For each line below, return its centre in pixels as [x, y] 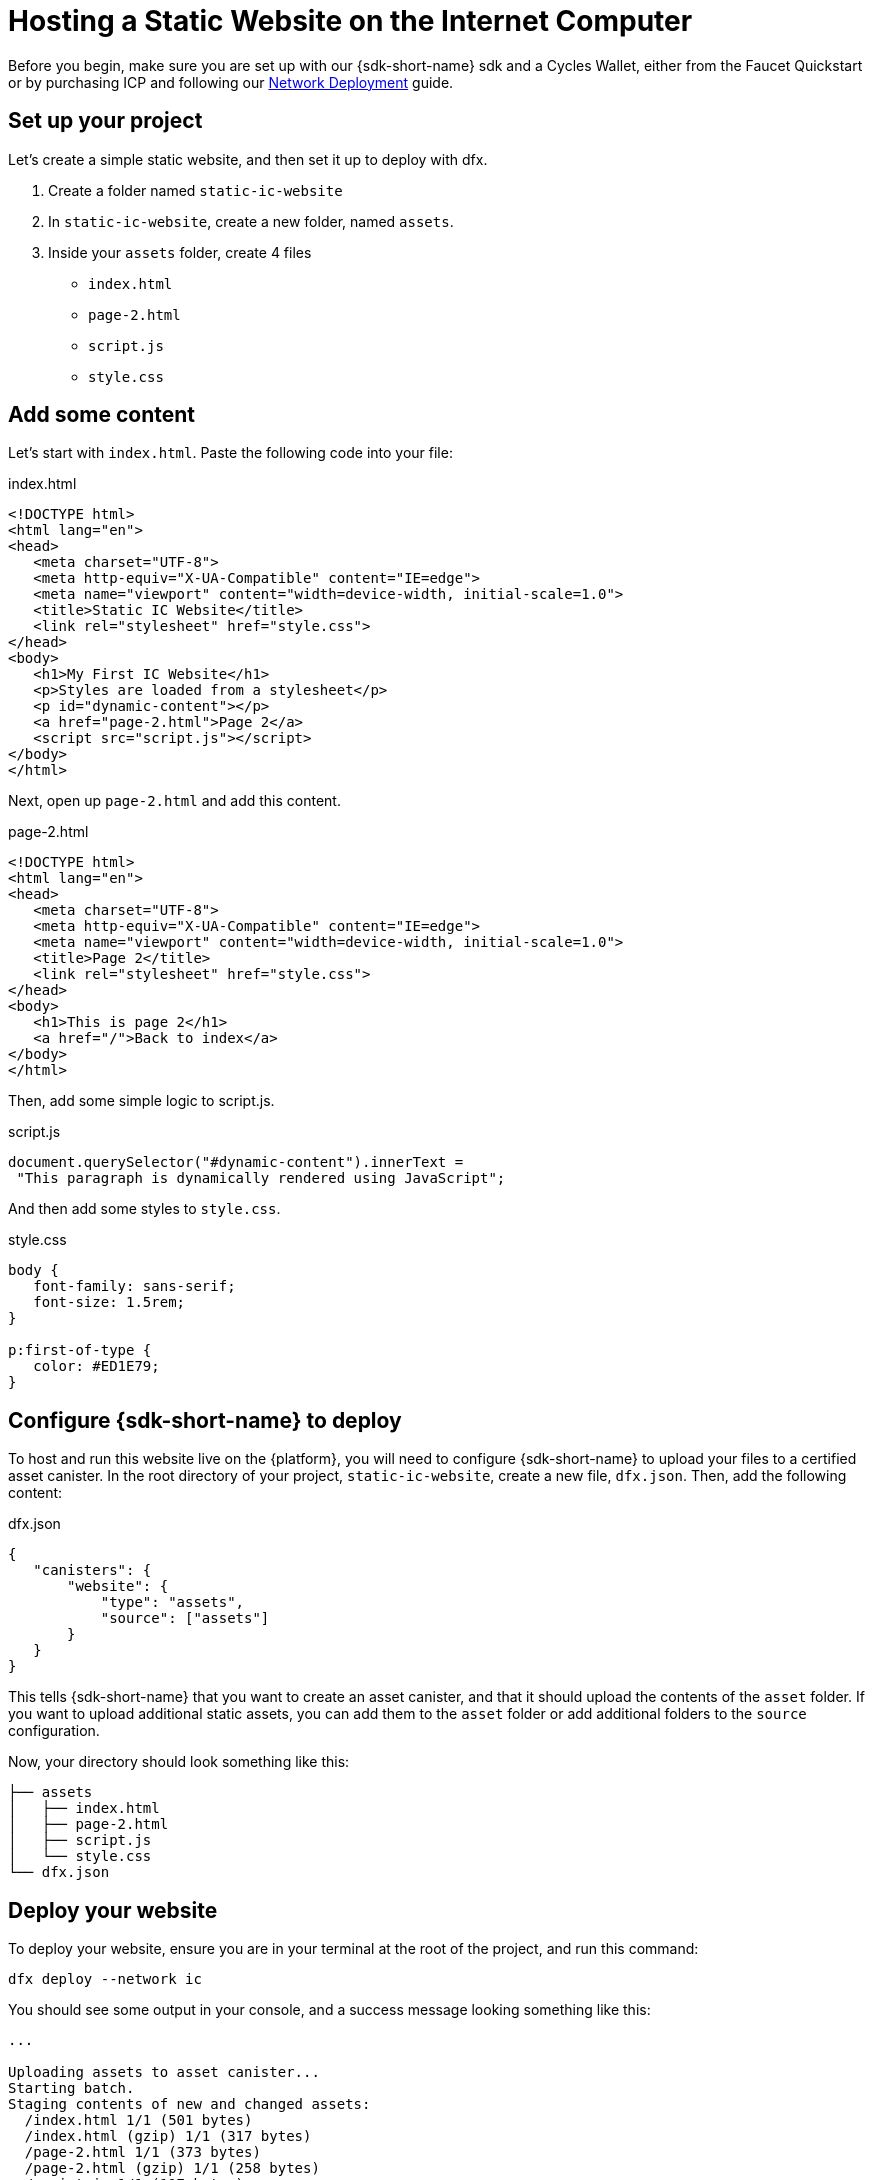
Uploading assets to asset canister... [164, 2072]
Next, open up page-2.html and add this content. [174, 801]
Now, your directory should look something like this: [179, 1762]
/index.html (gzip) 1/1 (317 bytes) [168, 2136]
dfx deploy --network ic [105, 1979]
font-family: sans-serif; [134, 1286]
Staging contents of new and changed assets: [189, 2104]
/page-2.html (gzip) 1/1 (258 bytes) [172, 2168]
